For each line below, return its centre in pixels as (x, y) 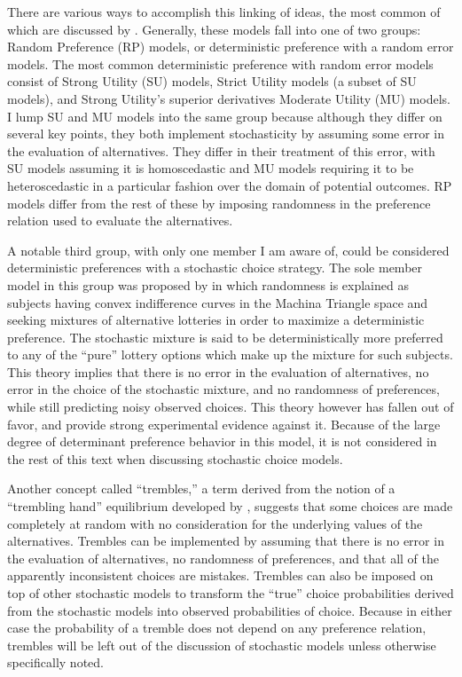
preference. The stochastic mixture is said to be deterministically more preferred (225, 337)
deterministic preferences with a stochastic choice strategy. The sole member (215, 268)
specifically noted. (55, 662)
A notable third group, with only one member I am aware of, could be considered (228, 250)
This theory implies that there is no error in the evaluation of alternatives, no (218, 371)
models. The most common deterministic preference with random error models (220, 63)
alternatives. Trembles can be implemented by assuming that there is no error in (226, 541)
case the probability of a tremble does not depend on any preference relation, (217, 628)
